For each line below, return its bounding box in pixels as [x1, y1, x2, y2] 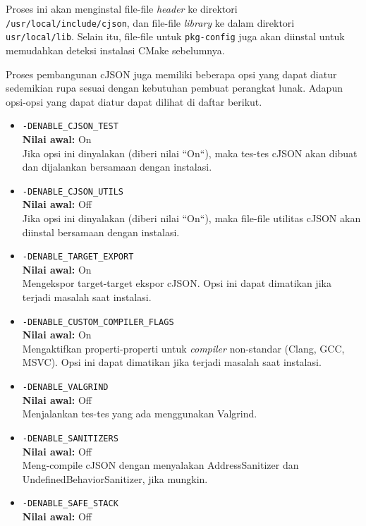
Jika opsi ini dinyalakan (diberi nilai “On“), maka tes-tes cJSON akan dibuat [22, 145, 358, 160]
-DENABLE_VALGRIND [22, 382, 109, 393]
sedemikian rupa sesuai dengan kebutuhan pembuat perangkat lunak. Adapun [6, 80, 343, 95]
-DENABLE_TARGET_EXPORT [22, 252, 134, 262]
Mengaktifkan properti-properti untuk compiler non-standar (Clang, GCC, [22, 341, 345, 355]
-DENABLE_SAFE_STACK [22, 499, 118, 509]
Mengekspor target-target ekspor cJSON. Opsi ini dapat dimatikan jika [22, 276, 331, 290]
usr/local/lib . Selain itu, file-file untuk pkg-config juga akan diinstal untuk [6, 29, 345, 44]
